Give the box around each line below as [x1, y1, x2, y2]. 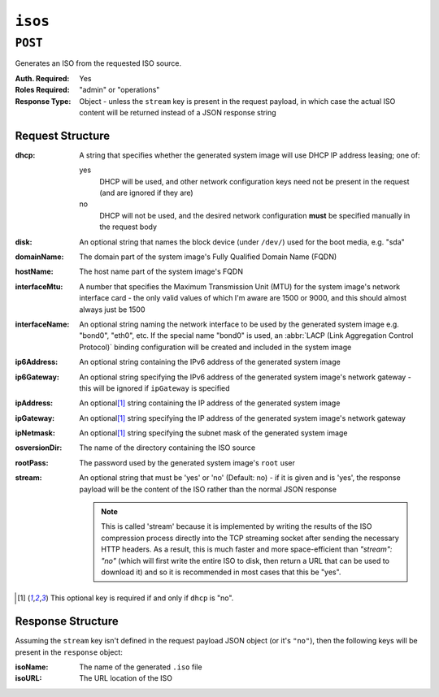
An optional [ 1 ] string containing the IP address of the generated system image [79, 398, 341, 408]
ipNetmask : [15, 428, 56, 438]
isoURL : [15, 673, 42, 683]
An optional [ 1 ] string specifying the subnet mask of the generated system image [79, 428, 348, 438]
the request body [99, 222, 158, 232]
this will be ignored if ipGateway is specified [79, 383, 231, 393]
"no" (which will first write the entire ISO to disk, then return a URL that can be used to [101, 556, 390, 565]
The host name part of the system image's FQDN [79, 266, 244, 276]
